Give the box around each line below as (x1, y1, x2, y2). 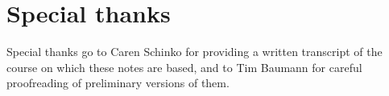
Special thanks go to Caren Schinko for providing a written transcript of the (6, 43, 383, 60)
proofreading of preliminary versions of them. (6, 74, 230, 91)
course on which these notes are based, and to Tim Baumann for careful (6, 58, 362, 75)
